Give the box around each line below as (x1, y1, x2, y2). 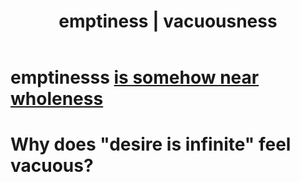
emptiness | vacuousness (58, 10, 278, 33)
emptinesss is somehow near (10, 66, 260, 89)
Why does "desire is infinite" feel (10, 133, 292, 156)
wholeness (10, 88, 104, 110)
